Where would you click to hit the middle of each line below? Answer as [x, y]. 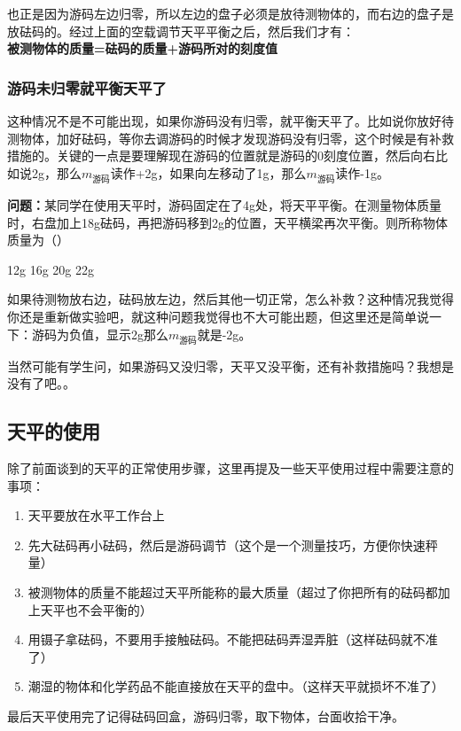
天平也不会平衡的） [96, 609]
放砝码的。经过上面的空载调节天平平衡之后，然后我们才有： [181, 31]
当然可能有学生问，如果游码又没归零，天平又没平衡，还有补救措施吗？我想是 [230, 365]
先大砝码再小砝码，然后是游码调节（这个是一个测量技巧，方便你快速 [227, 544]
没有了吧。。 [41, 383]
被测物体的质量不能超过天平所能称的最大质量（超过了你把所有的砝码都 [233, 592]
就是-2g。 [224, 334]
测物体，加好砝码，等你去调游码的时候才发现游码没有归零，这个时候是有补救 [230, 138]
